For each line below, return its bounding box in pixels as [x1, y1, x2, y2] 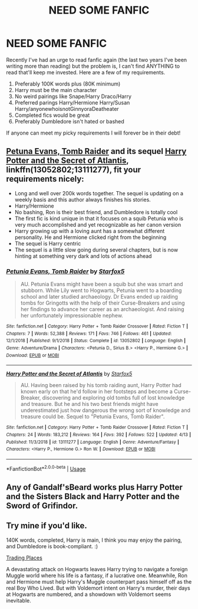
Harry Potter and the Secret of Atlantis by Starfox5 [6, 370, 133, 378]
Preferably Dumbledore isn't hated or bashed [14, 117, 125, 125]
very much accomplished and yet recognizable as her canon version [14, 221, 181, 228]
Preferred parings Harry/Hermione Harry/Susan [14, 99, 130, 106]
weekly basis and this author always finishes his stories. [14, 196, 151, 203]
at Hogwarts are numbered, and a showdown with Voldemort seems [6, 591, 171, 598]
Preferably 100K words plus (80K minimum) [14, 80, 121, 87]
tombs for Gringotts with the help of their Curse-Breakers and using [20, 299, 185, 307]
